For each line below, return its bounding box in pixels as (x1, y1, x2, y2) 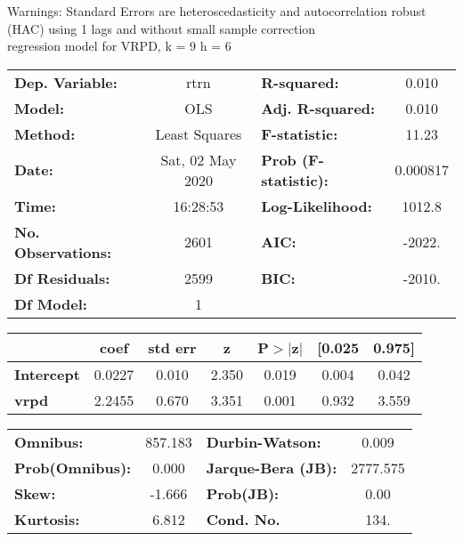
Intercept (14, 363, 80, 384)
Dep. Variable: (14, 71, 118, 93)
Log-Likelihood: (261, 195, 372, 216)
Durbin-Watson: (206, 431, 321, 452)
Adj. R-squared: (261, 97, 376, 118)
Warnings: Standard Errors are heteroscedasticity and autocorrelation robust (7, 2, 426, 20)
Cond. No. (206, 508, 280, 529)
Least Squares (155, 123, 242, 144)
